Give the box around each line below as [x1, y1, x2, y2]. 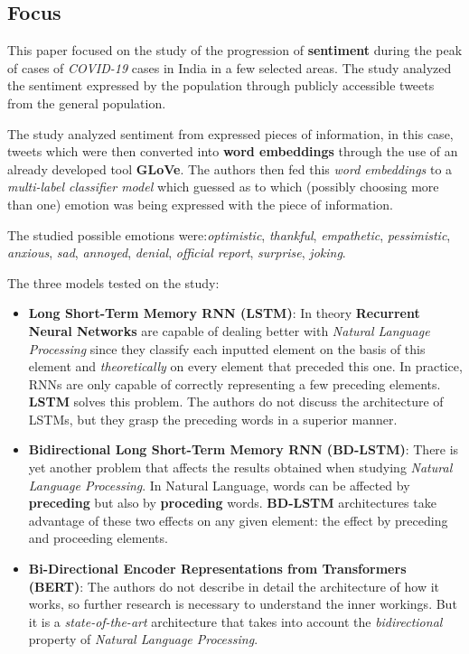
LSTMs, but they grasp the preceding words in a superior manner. [28, 409, 398, 428]
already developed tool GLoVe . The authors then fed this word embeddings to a [7, 159, 453, 178]
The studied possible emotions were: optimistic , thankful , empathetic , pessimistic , [7, 225, 451, 244]
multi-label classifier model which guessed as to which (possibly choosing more [7, 177, 439, 196]
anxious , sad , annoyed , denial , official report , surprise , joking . [7, 243, 346, 262]
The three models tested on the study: [7, 273, 220, 292]
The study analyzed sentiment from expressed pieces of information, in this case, [7, 124, 454, 143]
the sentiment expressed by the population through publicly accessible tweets [7, 76, 435, 95]
